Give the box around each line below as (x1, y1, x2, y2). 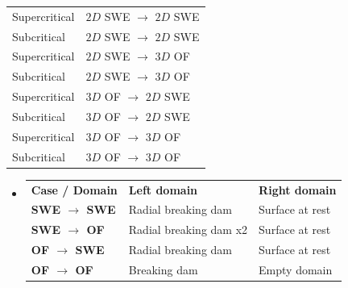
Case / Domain (31, 181, 118, 198)
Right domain (259, 181, 337, 198)
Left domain (128, 181, 198, 198)
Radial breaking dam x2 (128, 221, 248, 238)
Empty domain (259, 261, 333, 278)
